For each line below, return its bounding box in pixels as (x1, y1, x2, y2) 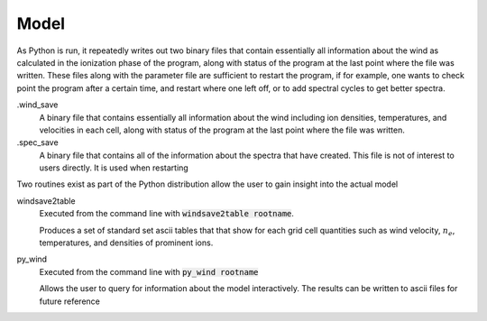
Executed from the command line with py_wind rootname (39, 266, 259, 277)
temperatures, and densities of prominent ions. (39, 237, 214, 248)
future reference (39, 296, 101, 307)
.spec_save (16, 137, 59, 148)
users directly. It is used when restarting (39, 162, 188, 173)
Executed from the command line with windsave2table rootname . (39, 208, 295, 219)
